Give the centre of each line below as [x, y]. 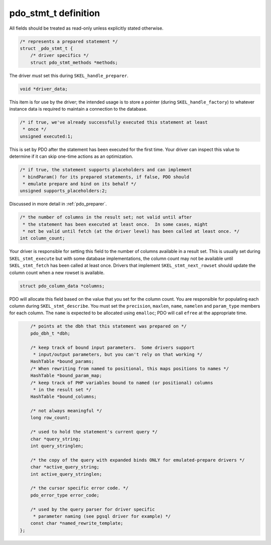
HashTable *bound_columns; [64, 397]
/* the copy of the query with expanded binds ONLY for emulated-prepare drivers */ [138, 460]
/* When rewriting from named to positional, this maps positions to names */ [130, 369]
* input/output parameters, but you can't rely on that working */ [118, 354]
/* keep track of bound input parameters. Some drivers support [112, 347]
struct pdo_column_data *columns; [62, 286]
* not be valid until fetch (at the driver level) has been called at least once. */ [131, 232]
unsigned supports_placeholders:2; [63, 191]
